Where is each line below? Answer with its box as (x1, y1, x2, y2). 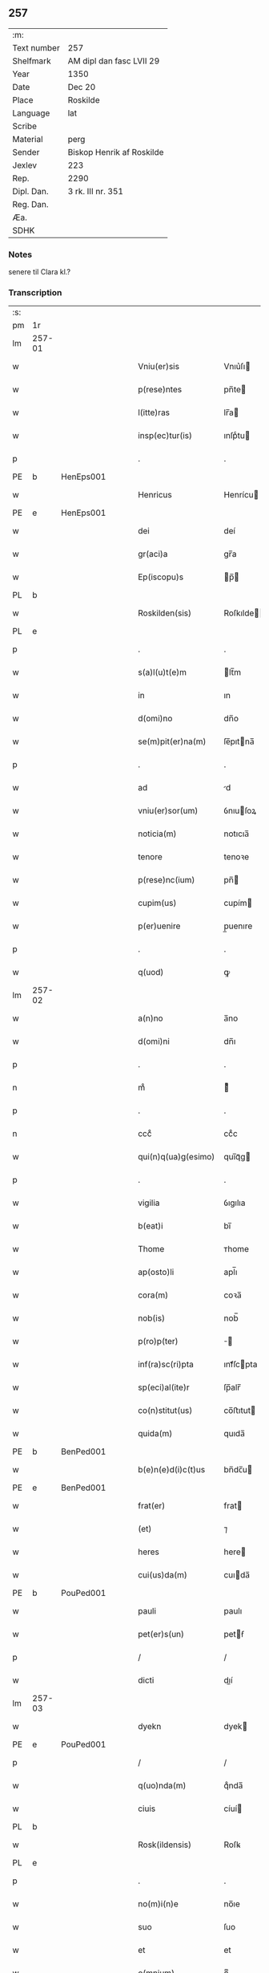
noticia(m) (137, 828, 177, 839)
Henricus (137, 489, 172, 501)
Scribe (12, 120, 38, 132)
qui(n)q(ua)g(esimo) (137, 1151, 215, 1163)
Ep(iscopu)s (137, 571, 184, 583)
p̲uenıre (223, 920, 253, 932)
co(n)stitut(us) (137, 1405, 193, 1416)
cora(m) (137, 1289, 169, 1301)
